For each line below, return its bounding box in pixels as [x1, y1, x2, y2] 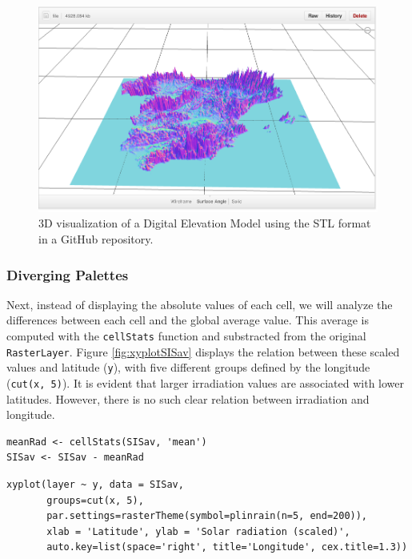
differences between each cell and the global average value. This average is [6, 312, 369, 328]
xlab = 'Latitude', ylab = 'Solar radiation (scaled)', [46, 525, 350, 537]
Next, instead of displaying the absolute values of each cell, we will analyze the [6, 296, 393, 312]
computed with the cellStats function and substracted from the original [6, 328, 366, 344]
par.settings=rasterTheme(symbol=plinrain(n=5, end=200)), [46, 510, 368, 522]
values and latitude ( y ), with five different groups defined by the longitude [6, 359, 370, 376]
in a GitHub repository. [38, 231, 154, 247]
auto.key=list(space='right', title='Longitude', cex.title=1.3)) [46, 541, 408, 553]
